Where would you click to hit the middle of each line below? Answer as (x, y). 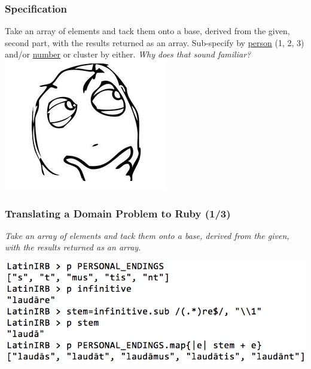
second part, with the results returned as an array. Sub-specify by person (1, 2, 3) (155, 42)
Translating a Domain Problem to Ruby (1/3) (118, 213)
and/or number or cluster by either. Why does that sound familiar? (128, 54)
